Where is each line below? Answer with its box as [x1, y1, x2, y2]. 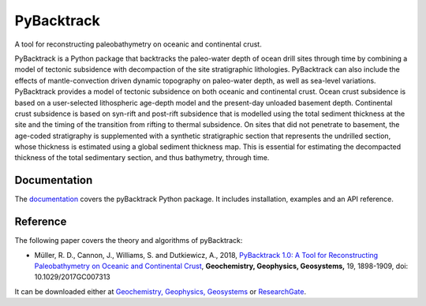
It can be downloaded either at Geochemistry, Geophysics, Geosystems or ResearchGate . [14, 286, 307, 296]
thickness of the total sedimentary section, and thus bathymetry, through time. [14, 153, 270, 162]
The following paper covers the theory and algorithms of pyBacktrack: [14, 236, 243, 245]
